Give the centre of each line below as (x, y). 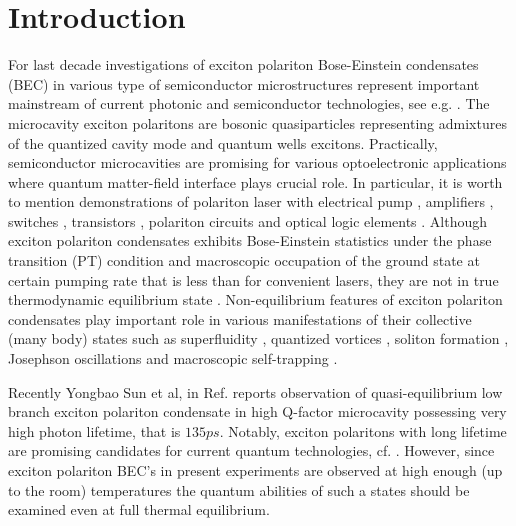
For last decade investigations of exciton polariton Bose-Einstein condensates (243, 64)
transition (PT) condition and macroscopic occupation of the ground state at (244, 260)
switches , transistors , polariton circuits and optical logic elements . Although (248, 220)
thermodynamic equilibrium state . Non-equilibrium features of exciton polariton (255, 299)
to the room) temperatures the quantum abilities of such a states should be (239, 489)
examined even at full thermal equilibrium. (139, 509)
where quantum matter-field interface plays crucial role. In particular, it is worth (255, 181)
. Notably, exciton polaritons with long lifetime (363, 430)
